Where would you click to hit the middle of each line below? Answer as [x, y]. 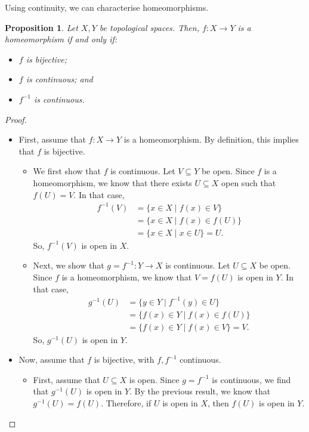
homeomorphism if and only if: [61, 39]
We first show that [67, 171]
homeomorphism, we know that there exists [112, 182]
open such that [249, 182]
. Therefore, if [126, 403]
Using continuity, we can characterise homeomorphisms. [107, 7]
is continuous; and [59, 79]
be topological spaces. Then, [149, 27]
